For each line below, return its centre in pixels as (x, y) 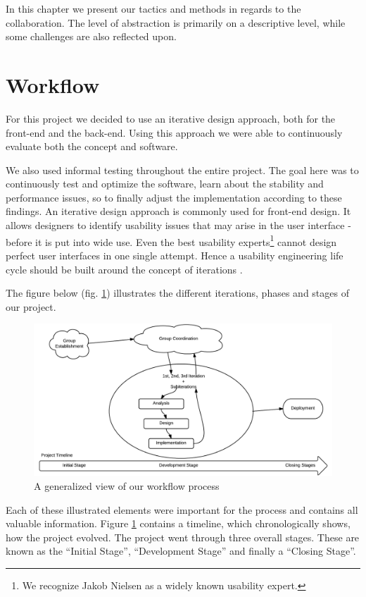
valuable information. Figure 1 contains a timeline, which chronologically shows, (178, 523)
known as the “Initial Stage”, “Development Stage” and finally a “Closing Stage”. (181, 551)
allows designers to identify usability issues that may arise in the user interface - (178, 225)
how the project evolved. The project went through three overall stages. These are (183, 537)
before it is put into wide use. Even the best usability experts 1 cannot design (171, 240)
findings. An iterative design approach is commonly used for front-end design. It (178, 211)
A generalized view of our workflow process (127, 486)
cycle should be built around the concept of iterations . (124, 269)
